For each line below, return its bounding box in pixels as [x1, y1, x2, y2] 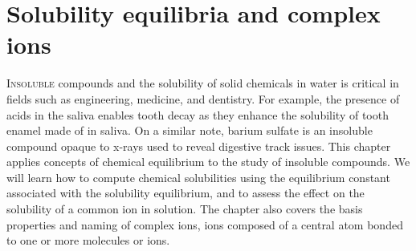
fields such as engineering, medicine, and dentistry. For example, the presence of [6, 90, 400, 107]
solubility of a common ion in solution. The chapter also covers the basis [6, 200, 363, 217]
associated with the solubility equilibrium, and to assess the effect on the [6, 184, 365, 201]
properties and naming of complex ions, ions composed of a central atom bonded [6, 216, 403, 233]
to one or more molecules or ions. [6, 232, 170, 249]
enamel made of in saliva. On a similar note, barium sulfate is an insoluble [6, 122, 373, 139]
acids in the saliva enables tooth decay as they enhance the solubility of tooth [6, 106, 389, 123]
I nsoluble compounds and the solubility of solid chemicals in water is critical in [6, 75, 399, 91]
